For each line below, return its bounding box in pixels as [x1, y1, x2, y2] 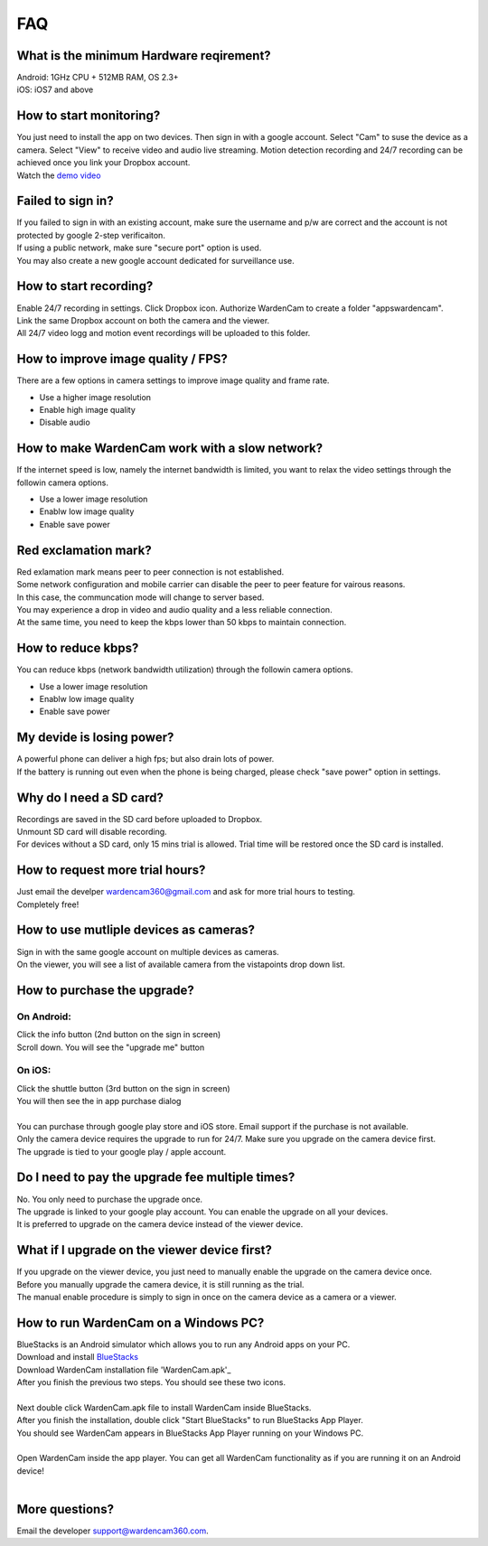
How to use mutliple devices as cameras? [16, 923, 256, 938]
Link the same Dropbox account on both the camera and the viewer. [16, 314, 270, 325]
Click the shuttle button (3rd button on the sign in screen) [16, 1082, 230, 1093]
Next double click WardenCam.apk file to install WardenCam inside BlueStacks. [16, 1401, 312, 1413]
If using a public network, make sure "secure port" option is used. [16, 242, 262, 253]
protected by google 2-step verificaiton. [16, 230, 166, 240]
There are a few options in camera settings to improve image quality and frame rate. [16, 375, 330, 386]
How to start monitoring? [16, 108, 161, 124]
